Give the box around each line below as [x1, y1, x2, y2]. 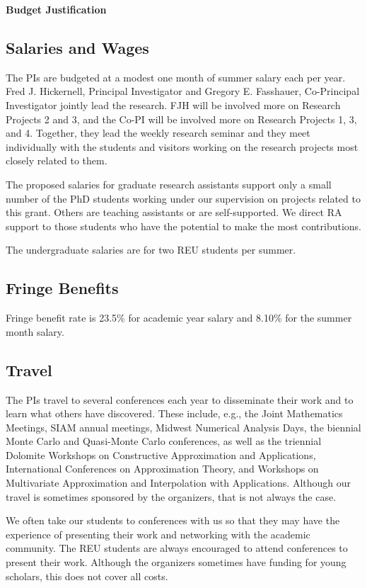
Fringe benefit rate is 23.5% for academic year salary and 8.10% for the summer [6, 310, 352, 325]
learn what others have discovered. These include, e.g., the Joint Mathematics [6, 406, 343, 421]
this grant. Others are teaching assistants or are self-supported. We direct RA [6, 205, 342, 220]
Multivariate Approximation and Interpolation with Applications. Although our [6, 475, 351, 490]
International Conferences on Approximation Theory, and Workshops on [6, 461, 319, 476]
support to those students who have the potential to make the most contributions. [6, 218, 361, 233]
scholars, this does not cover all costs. [6, 568, 168, 583]
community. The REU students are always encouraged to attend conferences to [6, 541, 348, 555]
